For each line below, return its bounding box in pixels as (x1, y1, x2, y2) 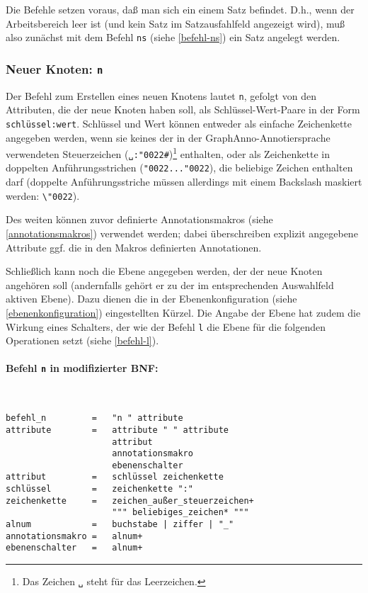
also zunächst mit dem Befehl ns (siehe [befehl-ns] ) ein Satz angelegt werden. (6, 30, 340, 45)
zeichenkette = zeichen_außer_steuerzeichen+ (6, 495, 254, 506)
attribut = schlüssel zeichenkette (6, 472, 224, 482)
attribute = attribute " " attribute (6, 424, 229, 435)
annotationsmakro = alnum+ (6, 531, 143, 541)
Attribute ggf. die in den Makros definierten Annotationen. (6, 239, 262, 254)
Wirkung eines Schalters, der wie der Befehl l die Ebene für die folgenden (6, 319, 326, 334)
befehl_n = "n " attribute (6, 413, 183, 424)
